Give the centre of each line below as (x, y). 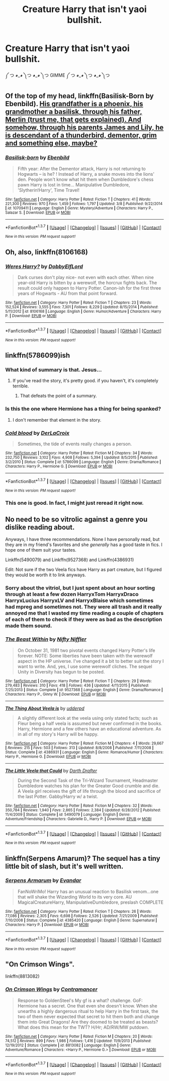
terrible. (21, 386)
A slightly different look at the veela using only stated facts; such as (88, 718)
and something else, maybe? (51, 143)
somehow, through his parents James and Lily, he (84, 128)
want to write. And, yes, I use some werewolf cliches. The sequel (85, 666)
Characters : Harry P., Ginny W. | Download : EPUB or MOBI (56, 694)
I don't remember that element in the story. (57, 420)
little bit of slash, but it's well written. (64, 866)
